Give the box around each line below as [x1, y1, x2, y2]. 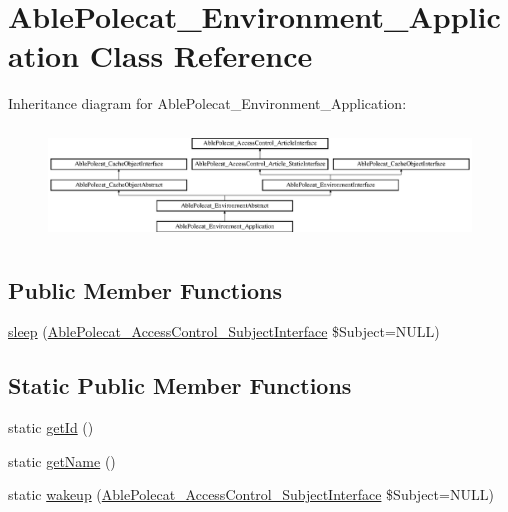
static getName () [8, 450, 116, 471]
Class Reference [89, 35, 313, 76]
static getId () [8, 417, 94, 438]
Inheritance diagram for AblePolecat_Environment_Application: [8, 93, 407, 114]
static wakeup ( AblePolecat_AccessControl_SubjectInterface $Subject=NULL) [8, 484, 494, 505]
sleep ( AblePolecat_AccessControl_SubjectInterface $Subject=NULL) [8, 321, 440, 342]
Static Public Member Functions [8, 370, 352, 401]
